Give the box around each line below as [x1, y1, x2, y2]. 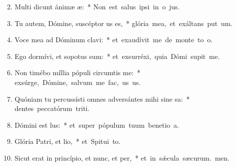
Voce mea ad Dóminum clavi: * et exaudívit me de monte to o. [14, 34, 213, 45]
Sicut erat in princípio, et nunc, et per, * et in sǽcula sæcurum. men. [14, 152, 230, 163]
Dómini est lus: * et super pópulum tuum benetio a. [14, 119, 179, 130]
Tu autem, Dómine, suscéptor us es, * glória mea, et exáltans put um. [14, 18, 233, 28]
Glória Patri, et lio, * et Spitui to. [14, 136, 121, 146]
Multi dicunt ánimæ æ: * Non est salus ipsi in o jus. [14, 1, 180, 11]
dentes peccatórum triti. [14, 103, 90, 113]
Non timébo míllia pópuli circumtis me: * [14, 67, 141, 78]
